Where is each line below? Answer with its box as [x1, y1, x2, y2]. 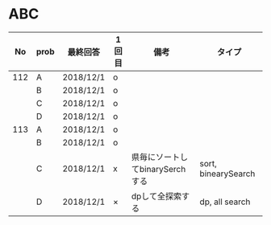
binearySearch [199, 168, 256, 179]
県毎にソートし [131, 151, 189, 162]
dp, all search [199, 196, 251, 207]
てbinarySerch [131, 163, 186, 174]
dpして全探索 [131, 190, 182, 202]
